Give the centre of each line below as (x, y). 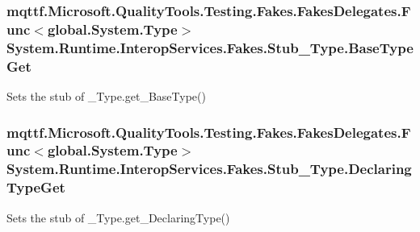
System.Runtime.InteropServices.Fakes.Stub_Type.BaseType (210, 47)
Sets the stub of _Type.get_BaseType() (106, 95)
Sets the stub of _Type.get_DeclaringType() (118, 217)
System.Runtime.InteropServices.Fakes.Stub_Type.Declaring (209, 169)
